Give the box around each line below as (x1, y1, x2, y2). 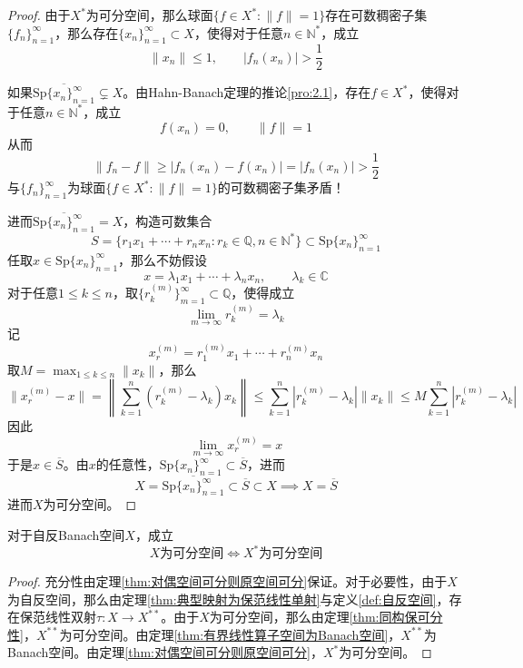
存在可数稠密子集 (325, 5, 428, 24)
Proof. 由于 (7, 5, 71, 24)
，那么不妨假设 (118, 250, 208, 269)
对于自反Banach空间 (7, 525, 125, 544)
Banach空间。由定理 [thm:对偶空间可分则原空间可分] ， (7, 643, 323, 662)
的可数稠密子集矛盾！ (217, 178, 345, 197)
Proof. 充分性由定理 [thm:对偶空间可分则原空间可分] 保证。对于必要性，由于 (7, 572, 448, 591)
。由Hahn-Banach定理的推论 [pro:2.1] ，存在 (123, 83, 371, 102)
